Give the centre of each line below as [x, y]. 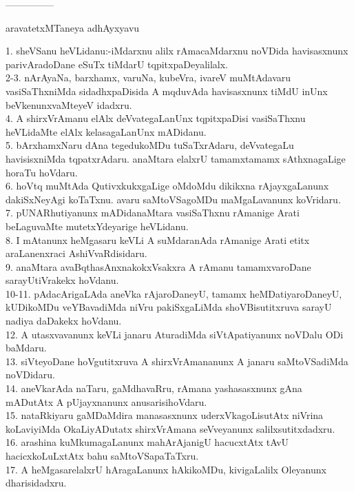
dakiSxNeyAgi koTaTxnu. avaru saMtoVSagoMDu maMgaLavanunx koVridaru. [173, 199]
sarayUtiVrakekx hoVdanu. [62, 280]
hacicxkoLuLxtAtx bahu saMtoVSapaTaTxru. [102, 455]
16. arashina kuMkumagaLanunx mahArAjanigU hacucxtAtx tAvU [147, 442]
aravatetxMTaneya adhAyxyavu [73, 27]
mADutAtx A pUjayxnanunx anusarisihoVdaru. [106, 401]
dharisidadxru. [36, 483]
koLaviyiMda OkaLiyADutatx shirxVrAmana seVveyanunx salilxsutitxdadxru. [170, 428]
